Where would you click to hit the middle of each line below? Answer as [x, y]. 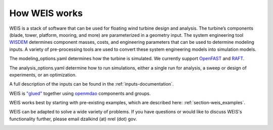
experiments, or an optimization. [43, 75]
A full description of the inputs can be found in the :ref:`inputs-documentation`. [92, 84]
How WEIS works [46, 13]
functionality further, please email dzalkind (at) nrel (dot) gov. [73, 119]
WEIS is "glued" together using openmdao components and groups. [80, 93]
